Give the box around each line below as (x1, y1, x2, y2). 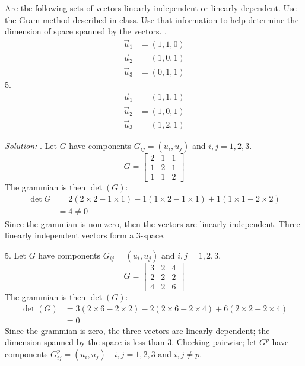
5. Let (5, 249, 26, 261)
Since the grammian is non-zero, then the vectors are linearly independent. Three (5, 217, 300, 230)
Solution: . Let (5, 139, 58, 151)
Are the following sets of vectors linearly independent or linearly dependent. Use (5, 2, 297, 14)
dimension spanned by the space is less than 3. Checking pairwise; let (5, 336, 257, 348)
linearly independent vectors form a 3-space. (5, 229, 166, 241)
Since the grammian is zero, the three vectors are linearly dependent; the (5, 324, 270, 336)
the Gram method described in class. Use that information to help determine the (5, 13, 299, 26)
